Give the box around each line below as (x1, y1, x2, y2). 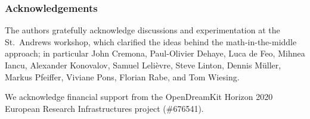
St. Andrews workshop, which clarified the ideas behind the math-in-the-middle (5, 35, 297, 48)
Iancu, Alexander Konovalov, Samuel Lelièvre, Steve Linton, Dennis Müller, (5, 59, 281, 71)
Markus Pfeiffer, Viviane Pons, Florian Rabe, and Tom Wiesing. (5, 70, 240, 83)
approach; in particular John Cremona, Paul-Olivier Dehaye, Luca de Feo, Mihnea (5, 47, 305, 59)
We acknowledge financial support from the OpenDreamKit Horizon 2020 (5, 90, 273, 103)
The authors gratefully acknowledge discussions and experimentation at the (5, 24, 280, 36)
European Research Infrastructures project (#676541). (5, 102, 204, 114)
